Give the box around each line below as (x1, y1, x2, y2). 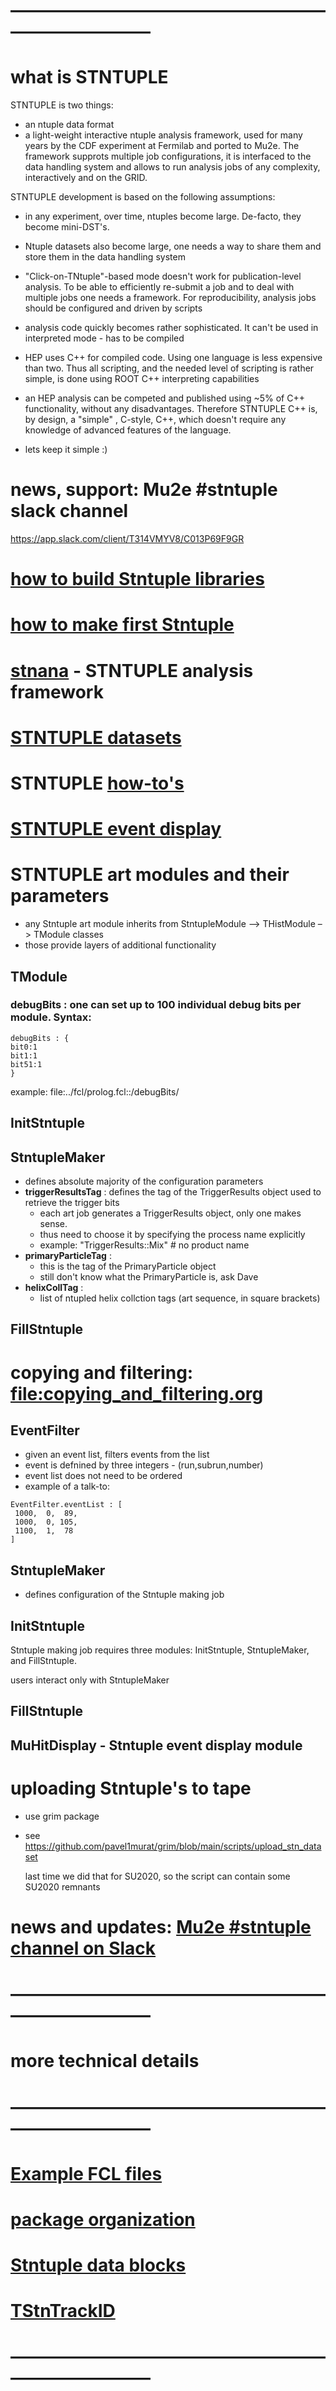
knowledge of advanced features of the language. (24, 424, 232, 436)
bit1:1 (10, 1050, 38, 1061)
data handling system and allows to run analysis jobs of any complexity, (24, 161, 321, 173)
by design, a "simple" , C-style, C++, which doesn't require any (24, 414, 287, 426)
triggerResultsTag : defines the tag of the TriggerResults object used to (24, 1186, 322, 1198)
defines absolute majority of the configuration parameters (24, 1175, 264, 1188)
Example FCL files (10, 2162, 163, 2185)
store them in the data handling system (24, 251, 186, 263)
